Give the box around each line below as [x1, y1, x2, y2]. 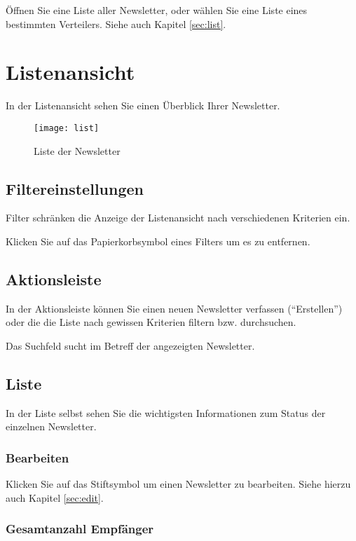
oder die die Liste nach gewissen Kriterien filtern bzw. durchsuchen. [6, 315, 296, 329]
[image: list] [34, 123, 100, 133]
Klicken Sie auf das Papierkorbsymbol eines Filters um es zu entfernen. [6, 233, 310, 248]
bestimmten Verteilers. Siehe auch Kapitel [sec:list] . [6, 16, 226, 31]
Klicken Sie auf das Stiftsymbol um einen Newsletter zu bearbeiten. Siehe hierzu [6, 477, 351, 491]
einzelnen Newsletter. [6, 419, 97, 434]
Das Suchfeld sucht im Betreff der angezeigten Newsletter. [6, 338, 255, 352]
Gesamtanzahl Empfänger [6, 520, 154, 537]
